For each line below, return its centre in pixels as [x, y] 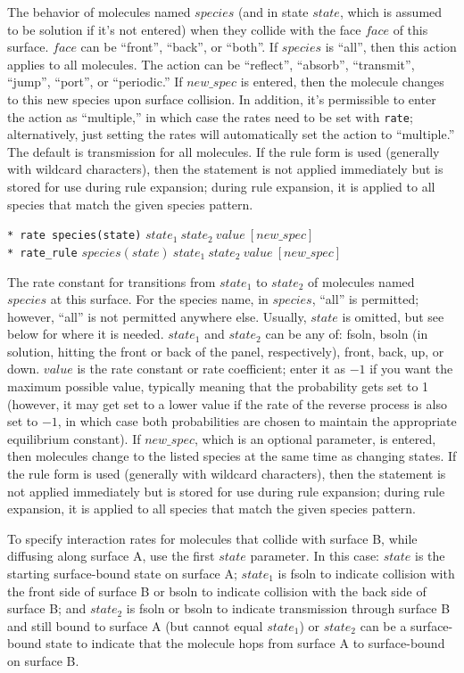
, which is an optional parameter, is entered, [315, 438]
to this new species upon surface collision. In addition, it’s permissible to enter [222, 98]
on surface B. [43, 660]
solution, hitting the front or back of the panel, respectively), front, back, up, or [226, 351]
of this [410, 29]
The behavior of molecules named [99, 12]
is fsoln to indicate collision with [366, 573]
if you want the [411, 369]
